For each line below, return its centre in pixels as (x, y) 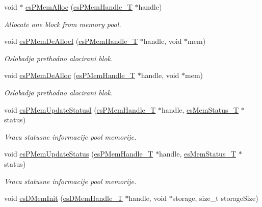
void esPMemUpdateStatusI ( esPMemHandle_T (80, 109)
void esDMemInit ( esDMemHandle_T (63, 198)
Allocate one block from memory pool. (63, 24)
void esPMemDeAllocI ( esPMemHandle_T (71, 41)
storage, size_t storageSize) (215, 198)
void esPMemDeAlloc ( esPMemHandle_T (70, 75)
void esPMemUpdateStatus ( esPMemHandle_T (79, 154)
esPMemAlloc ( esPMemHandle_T (79, 7)
